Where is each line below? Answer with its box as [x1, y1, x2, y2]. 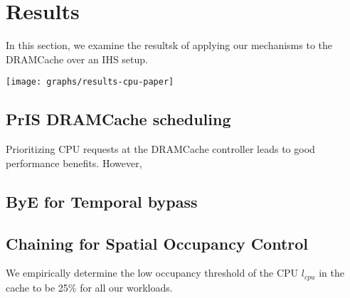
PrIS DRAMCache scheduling [6, 108, 231, 130]
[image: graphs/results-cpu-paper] [6, 77, 174, 87]
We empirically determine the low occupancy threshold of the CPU [6, 265, 299, 280]
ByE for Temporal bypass [6, 190, 198, 212]
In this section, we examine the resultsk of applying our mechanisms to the [6, 38, 333, 53]
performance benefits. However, [6, 155, 142, 170]
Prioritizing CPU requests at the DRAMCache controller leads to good [6, 142, 315, 156]
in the [319, 265, 344, 280]
